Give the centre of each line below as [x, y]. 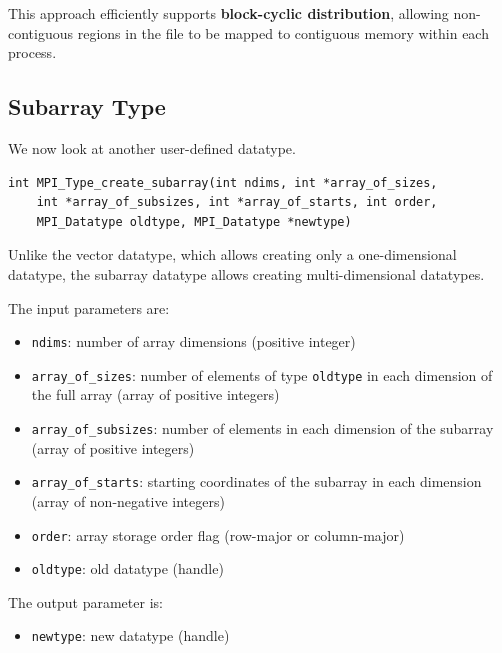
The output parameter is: [85, 601]
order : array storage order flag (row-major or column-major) [218, 534]
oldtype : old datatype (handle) [127, 568]
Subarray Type [87, 106]
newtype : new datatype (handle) [130, 635]
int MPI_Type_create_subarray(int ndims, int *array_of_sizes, [223, 182]
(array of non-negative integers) [128, 500]
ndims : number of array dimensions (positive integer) [193, 341]
